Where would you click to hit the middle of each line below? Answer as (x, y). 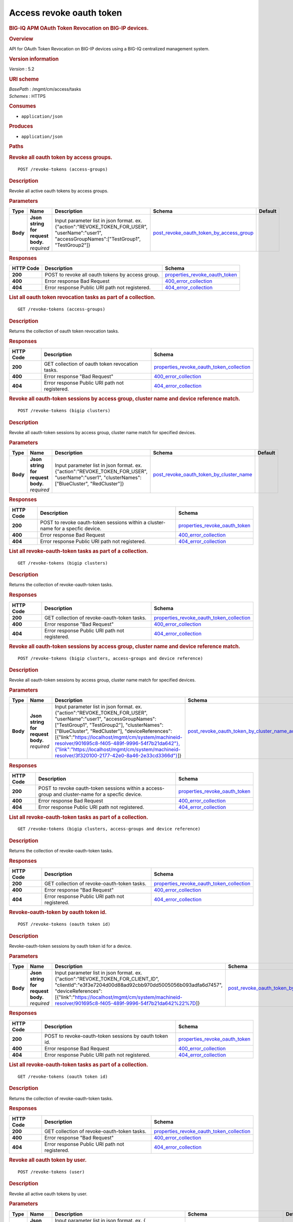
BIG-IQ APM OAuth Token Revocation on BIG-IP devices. (79, 28)
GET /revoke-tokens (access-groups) (62, 309)
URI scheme (24, 79)
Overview (21, 39)
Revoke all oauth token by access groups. (61, 157)
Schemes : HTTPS (27, 96)
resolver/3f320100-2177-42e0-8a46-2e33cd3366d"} (116, 756)
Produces (21, 126)
